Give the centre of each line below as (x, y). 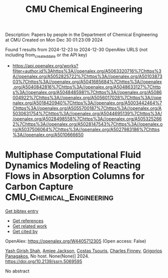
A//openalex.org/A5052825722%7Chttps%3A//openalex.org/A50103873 (87, 76)
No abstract (17, 271)
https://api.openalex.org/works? (45, 65)
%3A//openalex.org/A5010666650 (48, 135)
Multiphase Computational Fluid (73, 155)
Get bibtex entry (22, 211)
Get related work (30, 226)
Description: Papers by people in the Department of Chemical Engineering (81, 35)
